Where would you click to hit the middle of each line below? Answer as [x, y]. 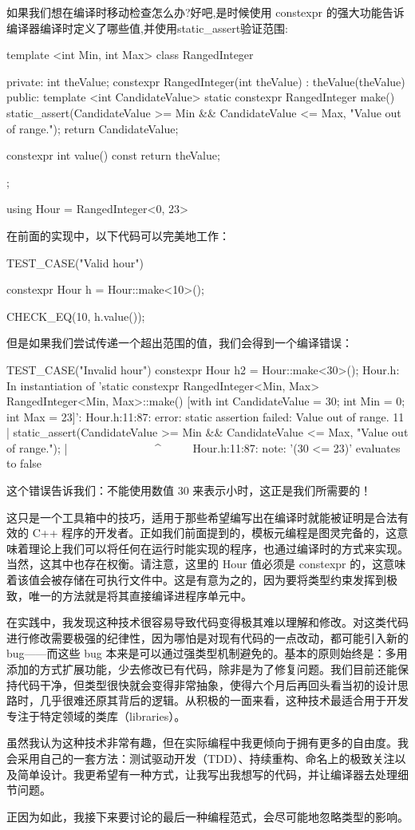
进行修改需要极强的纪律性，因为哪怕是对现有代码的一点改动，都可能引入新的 [207, 637]
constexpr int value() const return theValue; [113, 155]
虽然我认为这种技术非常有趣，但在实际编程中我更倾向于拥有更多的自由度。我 [207, 743]
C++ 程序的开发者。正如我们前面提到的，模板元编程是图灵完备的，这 [215, 533]
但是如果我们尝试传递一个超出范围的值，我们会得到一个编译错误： [180, 343]
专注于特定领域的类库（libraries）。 [96, 715]
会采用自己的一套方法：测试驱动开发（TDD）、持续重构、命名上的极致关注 [201, 758]
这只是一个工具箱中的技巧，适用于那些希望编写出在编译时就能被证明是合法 [202, 517]
